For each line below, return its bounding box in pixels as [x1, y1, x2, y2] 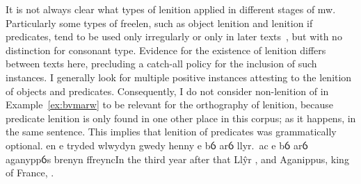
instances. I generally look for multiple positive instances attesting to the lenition [6, 69, 352, 84]
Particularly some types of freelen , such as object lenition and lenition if [6, 15, 313, 30]
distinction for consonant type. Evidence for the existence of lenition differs [6, 42, 326, 57]
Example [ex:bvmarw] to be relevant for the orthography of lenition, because [6, 97, 334, 112]
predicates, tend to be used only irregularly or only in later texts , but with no [6, 29, 342, 44]
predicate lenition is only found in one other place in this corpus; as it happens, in [6, 110, 356, 125]
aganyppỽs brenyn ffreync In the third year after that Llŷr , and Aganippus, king [6, 151, 349, 166]
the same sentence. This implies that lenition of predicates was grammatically [6, 124, 337, 139]
